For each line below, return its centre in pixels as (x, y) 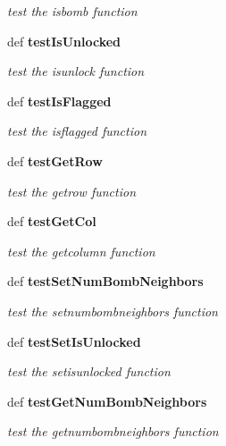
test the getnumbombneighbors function (113, 431)
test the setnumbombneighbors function (113, 311)
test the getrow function (72, 191)
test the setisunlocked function (89, 371)
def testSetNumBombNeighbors (105, 281)
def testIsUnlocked (64, 41)
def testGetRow (55, 160)
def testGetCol (52, 221)
